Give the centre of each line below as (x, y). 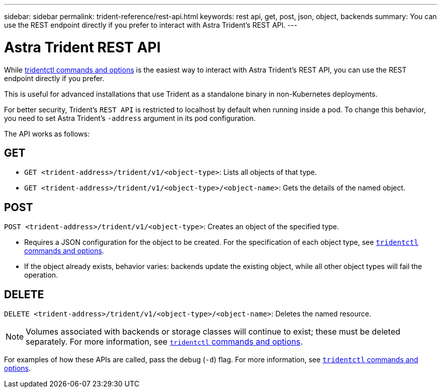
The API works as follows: (47, 134)
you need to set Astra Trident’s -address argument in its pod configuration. (130, 118)
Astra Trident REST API (83, 47)
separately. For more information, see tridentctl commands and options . (164, 342)
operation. (41, 275)
